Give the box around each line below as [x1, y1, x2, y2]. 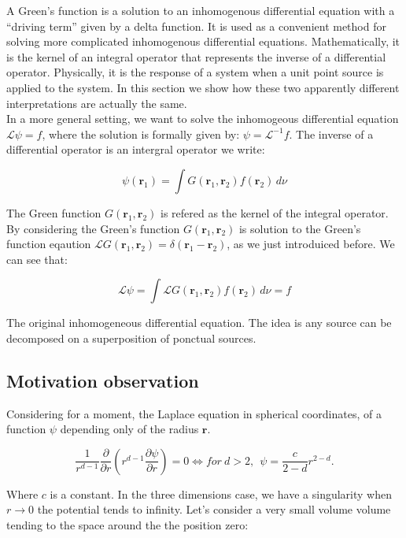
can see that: [6, 250, 68, 267]
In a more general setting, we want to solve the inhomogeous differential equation [6, 110, 399, 127]
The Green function [6, 204, 101, 221]
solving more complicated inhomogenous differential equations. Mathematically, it [6, 33, 400, 50]
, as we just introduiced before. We [227, 236, 395, 252]
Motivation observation [6, 368, 199, 392]
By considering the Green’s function [6, 220, 180, 236]
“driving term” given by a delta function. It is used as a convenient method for [6, 17, 386, 34]
